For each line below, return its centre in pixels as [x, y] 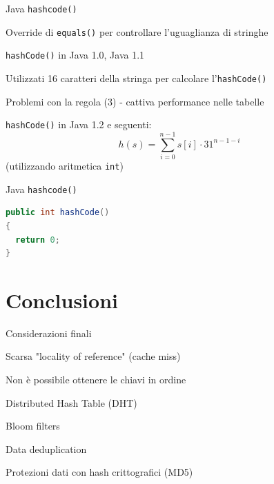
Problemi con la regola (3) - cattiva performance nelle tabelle [135, 101]
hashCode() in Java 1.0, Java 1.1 [75, 55]
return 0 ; [38, 240]
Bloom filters [33, 426]
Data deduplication [46, 448]
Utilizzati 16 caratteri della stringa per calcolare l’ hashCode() [136, 78]
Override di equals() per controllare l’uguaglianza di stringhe [137, 31]
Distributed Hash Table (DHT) [71, 402]
